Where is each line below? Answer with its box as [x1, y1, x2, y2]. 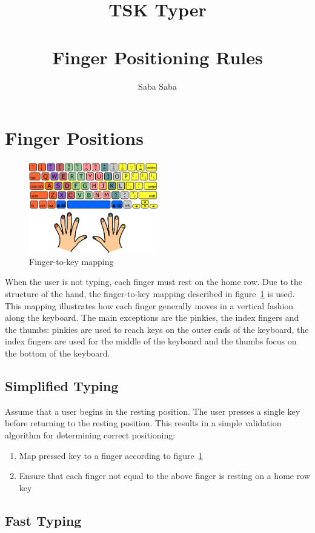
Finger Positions [5, 126, 144, 150]
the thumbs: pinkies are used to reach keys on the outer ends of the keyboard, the [5, 323, 309, 335]
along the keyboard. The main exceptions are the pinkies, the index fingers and [5, 311, 299, 324]
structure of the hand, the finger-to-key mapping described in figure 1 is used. [5, 287, 295, 300]
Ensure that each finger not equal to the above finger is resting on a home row [19, 469, 310, 482]
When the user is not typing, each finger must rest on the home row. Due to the [5, 275, 303, 288]
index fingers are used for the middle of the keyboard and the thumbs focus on [5, 335, 297, 347]
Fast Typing [5, 511, 82, 529]
